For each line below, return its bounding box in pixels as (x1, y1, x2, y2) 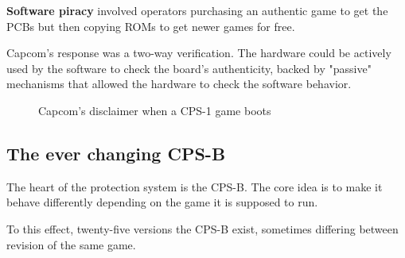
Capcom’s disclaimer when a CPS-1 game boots (38, 102, 271, 118)
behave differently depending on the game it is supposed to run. (6, 194, 318, 210)
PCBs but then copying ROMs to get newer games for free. (6, 17, 295, 34)
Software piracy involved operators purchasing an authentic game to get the (6, 2, 388, 18)
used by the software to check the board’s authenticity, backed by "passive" (6, 60, 372, 76)
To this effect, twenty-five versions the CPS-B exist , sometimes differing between (6, 220, 399, 237)
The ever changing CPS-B (6, 141, 226, 165)
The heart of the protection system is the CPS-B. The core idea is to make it (6, 178, 383, 194)
